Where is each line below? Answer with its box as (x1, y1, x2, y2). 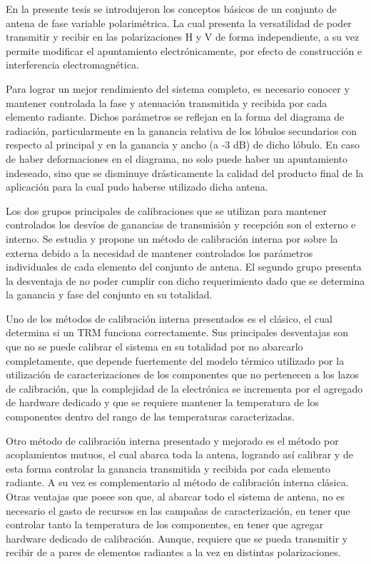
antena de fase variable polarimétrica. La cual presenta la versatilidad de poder (6, 15, 352, 30)
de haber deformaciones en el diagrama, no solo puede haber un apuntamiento (6, 151, 348, 166)
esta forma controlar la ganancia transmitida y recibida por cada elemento (6, 460, 330, 475)
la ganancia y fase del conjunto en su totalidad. (6, 287, 213, 302)
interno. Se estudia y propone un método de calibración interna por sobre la (6, 231, 338, 246)
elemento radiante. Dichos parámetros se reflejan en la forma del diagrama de (6, 109, 345, 124)
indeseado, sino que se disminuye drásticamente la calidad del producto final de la (6, 165, 364, 180)
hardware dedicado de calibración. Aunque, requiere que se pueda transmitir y (6, 530, 348, 545)
